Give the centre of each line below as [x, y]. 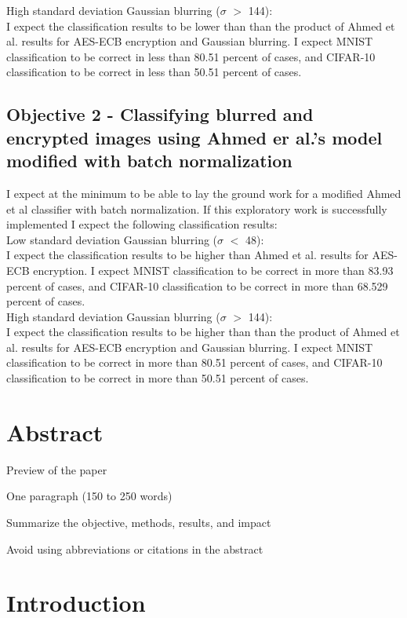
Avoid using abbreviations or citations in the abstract [135, 549]
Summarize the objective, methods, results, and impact [139, 522]
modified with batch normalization [149, 161]
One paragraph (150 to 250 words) [89, 496]
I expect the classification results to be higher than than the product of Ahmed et [203, 332]
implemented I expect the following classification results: [142, 224]
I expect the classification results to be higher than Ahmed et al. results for [187, 255]
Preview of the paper [57, 469]
